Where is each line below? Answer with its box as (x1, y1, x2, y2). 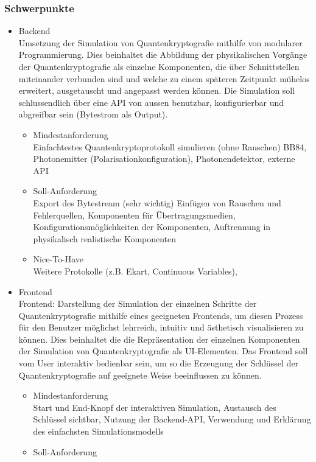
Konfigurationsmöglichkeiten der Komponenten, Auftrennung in (33, 220, 271, 233)
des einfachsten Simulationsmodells (33, 425, 164, 438)
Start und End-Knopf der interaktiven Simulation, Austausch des (33, 401, 276, 413)
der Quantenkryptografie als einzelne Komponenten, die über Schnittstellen (18, 60, 300, 72)
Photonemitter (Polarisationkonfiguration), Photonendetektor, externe (33, 152, 295, 165)
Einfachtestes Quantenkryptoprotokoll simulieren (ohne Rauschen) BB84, (33, 140, 307, 153)
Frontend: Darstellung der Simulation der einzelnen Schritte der (18, 297, 257, 310)
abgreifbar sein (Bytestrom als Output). (18, 108, 168, 121)
